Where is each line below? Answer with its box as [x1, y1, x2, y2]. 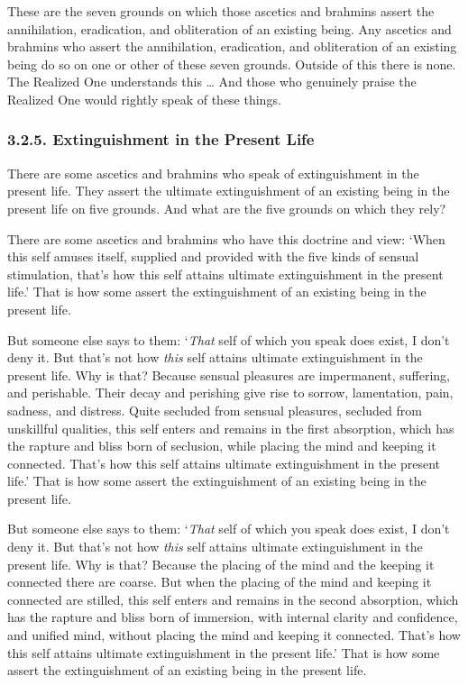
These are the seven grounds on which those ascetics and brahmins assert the [7, 2, 435, 20]
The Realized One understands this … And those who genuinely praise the [7, 72, 417, 91]
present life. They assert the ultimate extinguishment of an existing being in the [7, 181, 450, 200]
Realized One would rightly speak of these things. [7, 89, 281, 108]
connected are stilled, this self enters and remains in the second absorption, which [7, 589, 459, 608]
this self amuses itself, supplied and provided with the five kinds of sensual [7, 247, 419, 266]
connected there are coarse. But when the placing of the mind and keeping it [7, 572, 432, 591]
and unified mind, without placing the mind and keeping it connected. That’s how [7, 626, 461, 644]
